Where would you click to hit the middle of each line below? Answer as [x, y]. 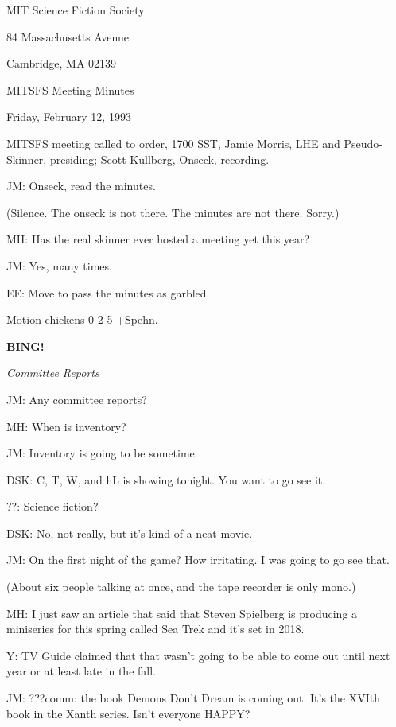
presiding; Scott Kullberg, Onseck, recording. [159, 159]
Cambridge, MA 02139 [62, 63]
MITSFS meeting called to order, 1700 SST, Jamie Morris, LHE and [173, 143]
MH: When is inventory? [66, 426]
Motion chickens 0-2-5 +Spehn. [82, 319]
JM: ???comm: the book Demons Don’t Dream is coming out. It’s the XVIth [194, 698]
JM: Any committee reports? [77, 399]
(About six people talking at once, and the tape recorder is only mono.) [181, 587]
